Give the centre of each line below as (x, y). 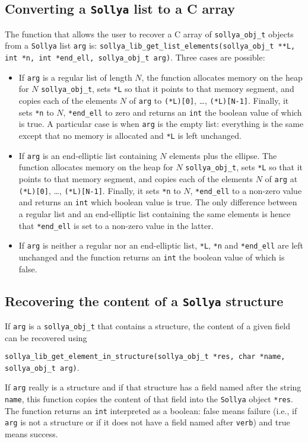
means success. (31, 434)
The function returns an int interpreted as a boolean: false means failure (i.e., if (151, 410)
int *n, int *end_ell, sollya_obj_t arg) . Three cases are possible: (135, 57)
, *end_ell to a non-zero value (246, 190)
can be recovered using (46, 337)
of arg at (281, 179)
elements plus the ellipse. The (223, 155)
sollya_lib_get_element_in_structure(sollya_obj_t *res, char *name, (145, 357)
